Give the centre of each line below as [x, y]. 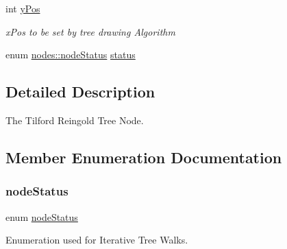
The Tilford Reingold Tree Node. [75, 120]
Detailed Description [80, 92]
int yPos [23, 8]
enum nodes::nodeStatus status [71, 55]
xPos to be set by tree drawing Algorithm [90, 31]
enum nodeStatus [42, 216]
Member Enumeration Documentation [144, 157]
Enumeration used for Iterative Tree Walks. [97, 240]
